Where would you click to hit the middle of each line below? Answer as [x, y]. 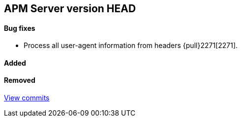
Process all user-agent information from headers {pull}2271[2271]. [131, 46]
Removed [20, 80]
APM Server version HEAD [70, 9]
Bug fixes [20, 28]
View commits [27, 98]
